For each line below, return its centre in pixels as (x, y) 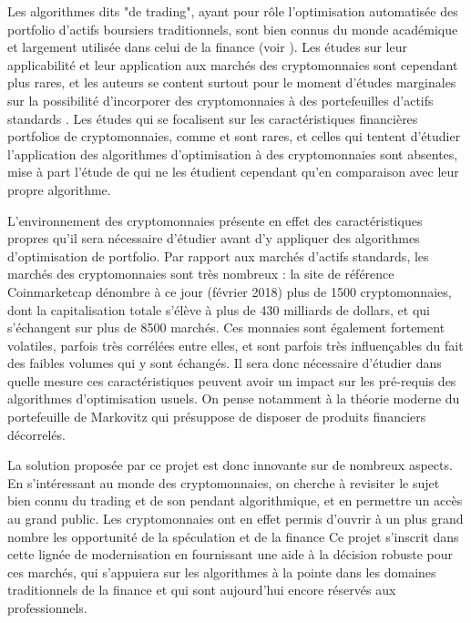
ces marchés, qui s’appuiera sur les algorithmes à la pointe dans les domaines (222, 572)
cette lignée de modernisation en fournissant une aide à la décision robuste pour (230, 554)
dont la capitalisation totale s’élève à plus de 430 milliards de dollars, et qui (219, 309)
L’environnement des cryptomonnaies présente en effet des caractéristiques (215, 220)
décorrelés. (36, 434)
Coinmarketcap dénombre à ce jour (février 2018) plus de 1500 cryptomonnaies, (230, 291)
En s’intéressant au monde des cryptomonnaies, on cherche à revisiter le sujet (224, 482)
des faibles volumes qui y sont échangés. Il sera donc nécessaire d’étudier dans (225, 363)
